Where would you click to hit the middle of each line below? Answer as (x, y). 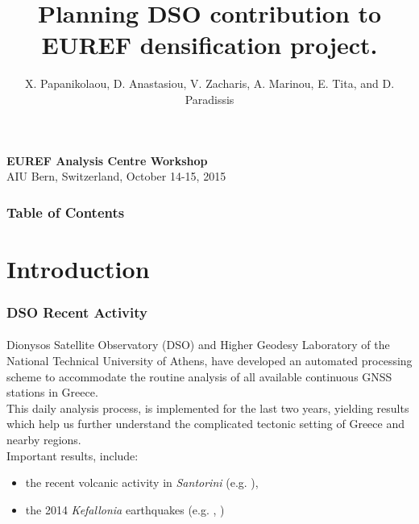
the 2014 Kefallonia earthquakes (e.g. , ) (125, 509)
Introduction (78, 268)
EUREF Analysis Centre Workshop (107, 160)
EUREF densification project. (209, 45)
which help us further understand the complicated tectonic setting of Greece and (205, 424)
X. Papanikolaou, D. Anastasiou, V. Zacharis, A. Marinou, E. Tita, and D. (209, 83)
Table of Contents (66, 212)
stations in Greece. (52, 392)
